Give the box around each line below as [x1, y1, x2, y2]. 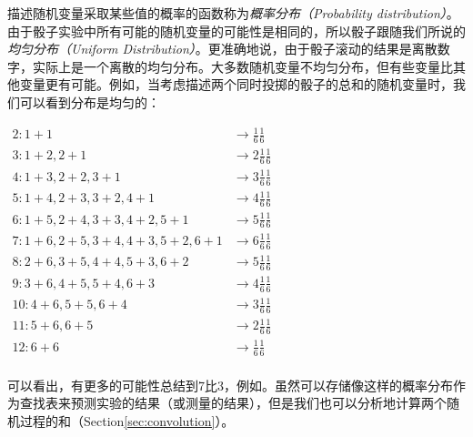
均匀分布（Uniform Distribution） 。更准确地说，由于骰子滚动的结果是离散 [7, 39, 438, 58]
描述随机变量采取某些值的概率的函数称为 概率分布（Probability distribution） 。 [7, 4, 459, 22]
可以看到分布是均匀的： [19, 92, 160, 111]
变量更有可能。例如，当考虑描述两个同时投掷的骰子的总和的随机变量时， [19, 75, 453, 94]
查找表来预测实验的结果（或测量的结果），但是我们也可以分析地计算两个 [19, 393, 447, 412]
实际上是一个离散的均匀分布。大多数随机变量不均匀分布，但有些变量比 [32, 56, 453, 76]
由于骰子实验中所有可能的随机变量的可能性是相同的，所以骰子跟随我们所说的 [7, 21, 466, 40]
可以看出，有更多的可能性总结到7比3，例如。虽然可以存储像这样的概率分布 [7, 375, 453, 394]
